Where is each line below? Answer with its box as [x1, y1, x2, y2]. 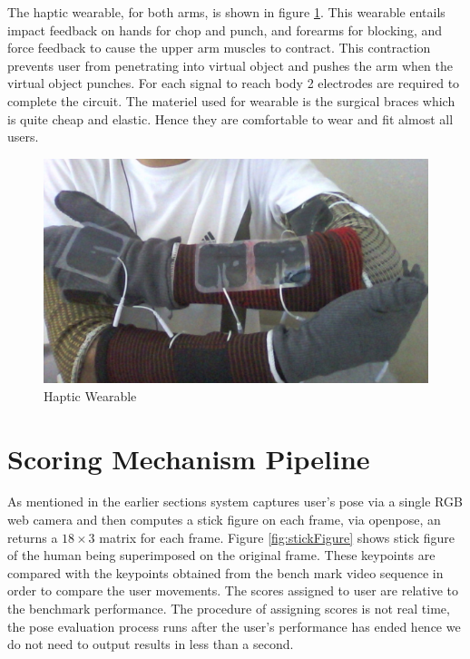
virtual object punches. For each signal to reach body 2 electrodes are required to [7, 74, 460, 93]
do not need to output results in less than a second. [7, 634, 294, 654]
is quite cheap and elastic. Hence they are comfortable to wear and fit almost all [7, 109, 454, 128]
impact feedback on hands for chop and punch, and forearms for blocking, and [7, 20, 443, 39]
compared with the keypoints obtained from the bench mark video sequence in [7, 563, 444, 582]
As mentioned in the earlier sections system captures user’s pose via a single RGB [7, 492, 463, 511]
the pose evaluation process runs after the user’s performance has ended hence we [7, 616, 461, 635]
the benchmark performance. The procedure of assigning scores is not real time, [7, 599, 450, 618]
